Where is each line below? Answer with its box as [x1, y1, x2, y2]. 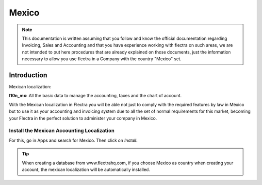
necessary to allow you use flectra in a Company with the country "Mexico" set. [22, 56, 181, 62]
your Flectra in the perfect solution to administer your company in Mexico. [9, 115, 157, 121]
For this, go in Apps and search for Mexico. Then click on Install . [9, 137, 138, 143]
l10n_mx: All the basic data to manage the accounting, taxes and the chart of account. [9, 93, 182, 99]
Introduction [9, 71, 48, 79]
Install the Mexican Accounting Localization [9, 127, 115, 134]
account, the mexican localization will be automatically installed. [22, 167, 150, 172]
